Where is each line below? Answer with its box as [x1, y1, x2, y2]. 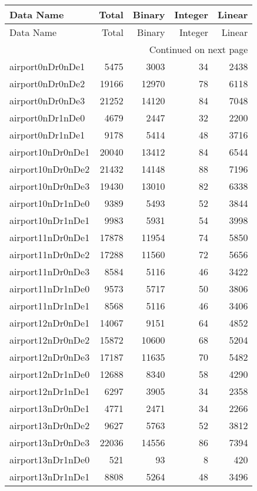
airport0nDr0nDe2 [9, 77, 85, 90]
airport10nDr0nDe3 [9, 179, 90, 193]
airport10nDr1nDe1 [9, 213, 90, 227]
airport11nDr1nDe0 [9, 282, 90, 295]
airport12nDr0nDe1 [9, 316, 90, 329]
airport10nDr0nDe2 [9, 162, 90, 176]
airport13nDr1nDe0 [9, 453, 90, 466]
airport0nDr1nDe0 [9, 111, 85, 124]
